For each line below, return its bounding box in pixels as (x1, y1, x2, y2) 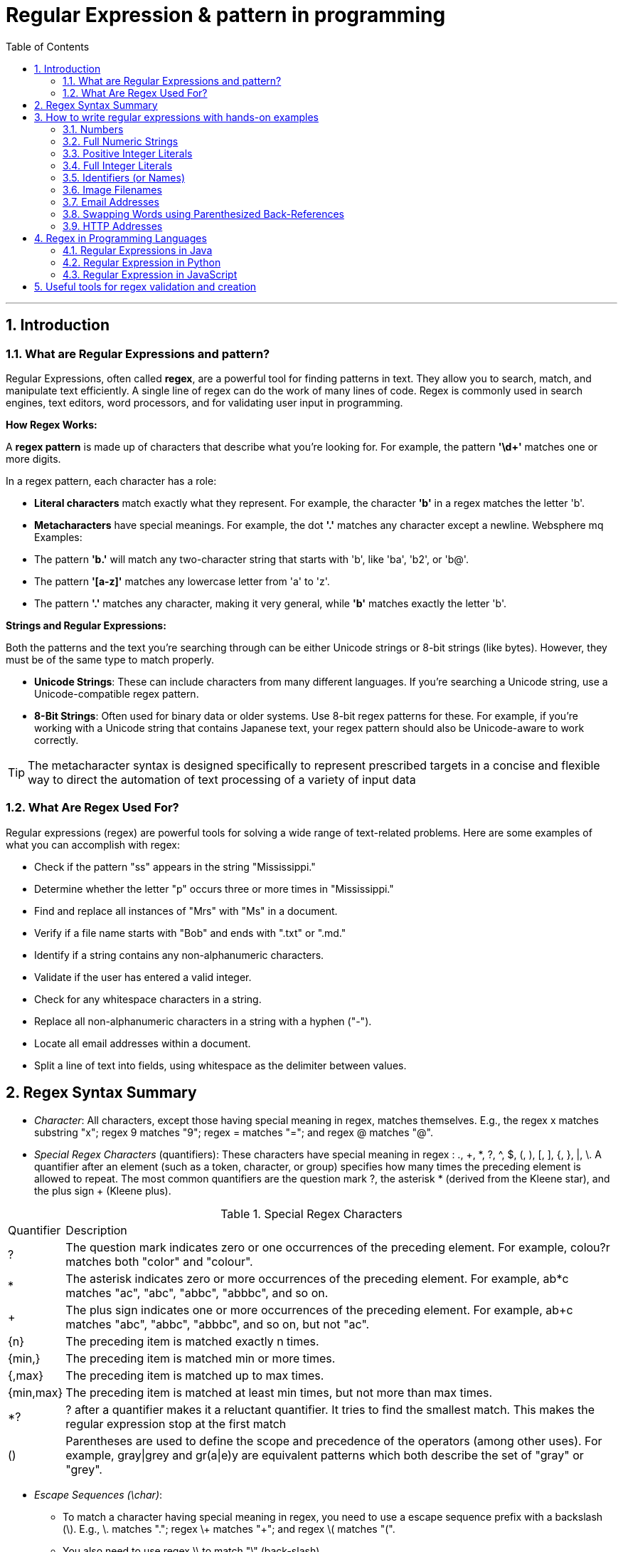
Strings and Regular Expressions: (6, 619, 166, 631)
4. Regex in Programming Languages (34, 231, 207, 244)
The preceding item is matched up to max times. (65, 1368, 324, 1383)
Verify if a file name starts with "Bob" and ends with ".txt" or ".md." (34, 926, 346, 939)
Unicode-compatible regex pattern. (34, 687, 199, 700)
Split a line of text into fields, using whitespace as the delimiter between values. (34, 1059, 407, 1071)
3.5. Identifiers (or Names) (63, 171, 186, 184)
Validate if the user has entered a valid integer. (34, 970, 252, 983)
